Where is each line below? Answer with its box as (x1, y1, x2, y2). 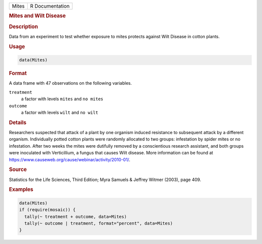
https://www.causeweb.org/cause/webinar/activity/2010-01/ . (9, 156, 131, 162)
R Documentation (30, 3, 70, 9)
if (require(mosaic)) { (19, 207, 76, 213)
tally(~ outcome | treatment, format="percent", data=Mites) (24, 221, 173, 226)
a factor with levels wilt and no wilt (21, 109, 98, 115)
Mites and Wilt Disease (9, 13, 66, 19)
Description (9, 23, 38, 30)
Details (9, 119, 27, 126)
